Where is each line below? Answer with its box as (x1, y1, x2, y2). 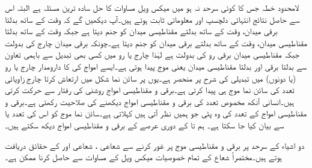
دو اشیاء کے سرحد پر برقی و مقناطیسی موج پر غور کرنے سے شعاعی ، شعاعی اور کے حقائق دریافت (5, 139, 305, 151)
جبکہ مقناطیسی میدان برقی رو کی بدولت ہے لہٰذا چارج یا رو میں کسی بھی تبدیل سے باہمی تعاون (5, 48, 300, 61)
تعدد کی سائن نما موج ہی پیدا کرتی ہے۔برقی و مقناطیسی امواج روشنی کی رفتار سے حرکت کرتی (5, 83, 295, 96)
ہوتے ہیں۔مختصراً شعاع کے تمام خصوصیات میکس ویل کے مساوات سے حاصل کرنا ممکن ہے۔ (5, 151, 282, 163)
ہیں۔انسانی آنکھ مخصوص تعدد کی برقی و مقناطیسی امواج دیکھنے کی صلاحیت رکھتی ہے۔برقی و (5, 95, 295, 107)
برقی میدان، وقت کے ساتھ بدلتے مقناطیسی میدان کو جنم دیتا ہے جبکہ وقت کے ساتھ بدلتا (5, 25, 278, 37)
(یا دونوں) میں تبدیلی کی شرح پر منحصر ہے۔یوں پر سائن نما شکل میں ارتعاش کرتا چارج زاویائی (5, 71, 296, 84)
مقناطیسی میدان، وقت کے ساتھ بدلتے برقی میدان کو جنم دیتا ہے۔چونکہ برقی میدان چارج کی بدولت (5, 36, 308, 49)
